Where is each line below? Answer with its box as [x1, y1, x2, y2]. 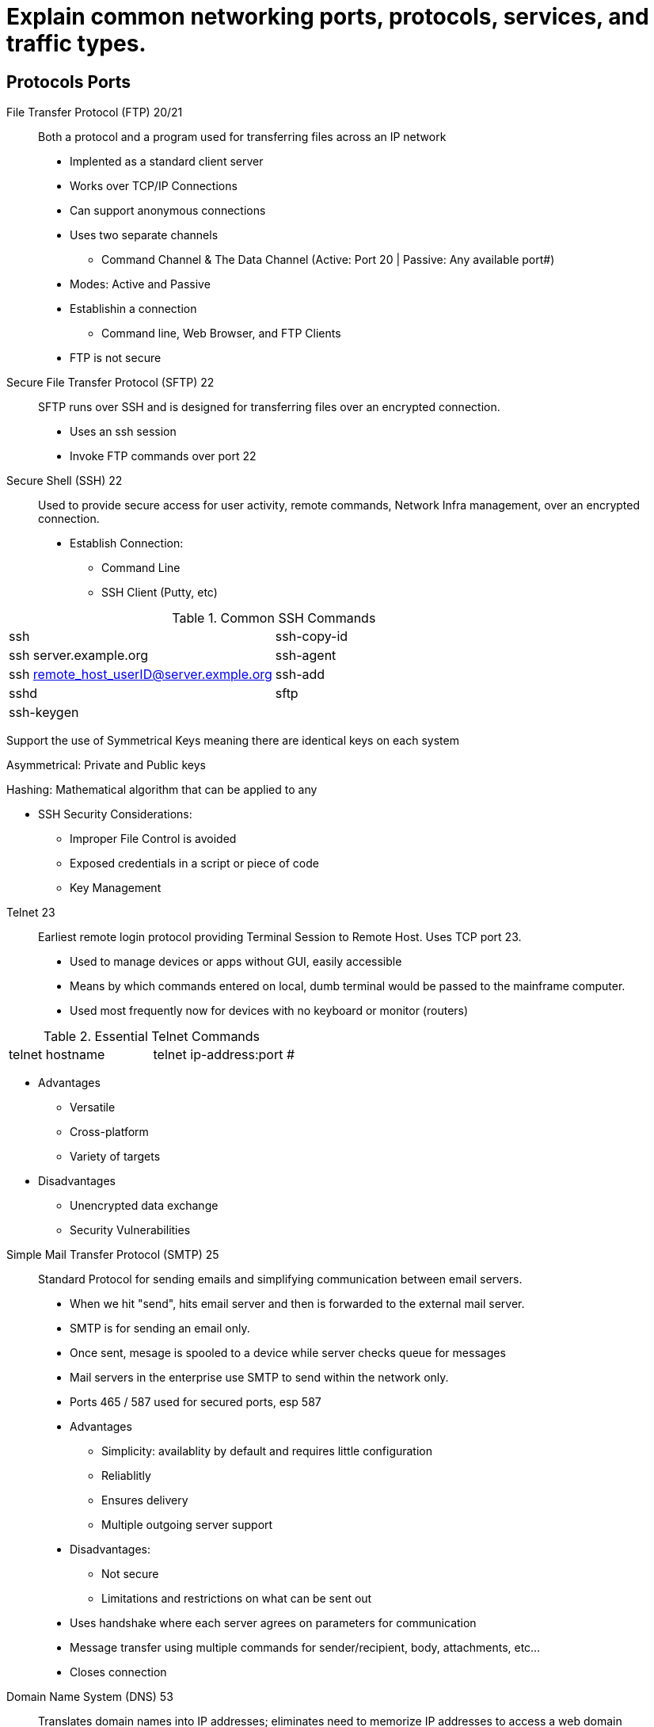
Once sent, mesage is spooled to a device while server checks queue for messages [70, 1346, 506, 1360]
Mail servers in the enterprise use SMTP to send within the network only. [70, 1371, 449, 1385]
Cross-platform [70, 1125, 149, 1139]
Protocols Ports [6, 71, 131, 92]
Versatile [70, 1100, 116, 1115]
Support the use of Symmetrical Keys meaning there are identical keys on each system [6, 734, 459, 748]
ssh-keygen [9, 704, 79, 721]
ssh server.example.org [9, 647, 149, 664]
